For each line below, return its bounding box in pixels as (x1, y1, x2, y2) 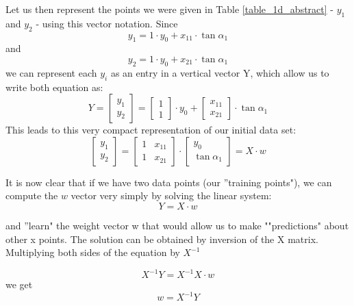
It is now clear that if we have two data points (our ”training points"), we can (5, 175, 332, 189)
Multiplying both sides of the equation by (5, 245, 180, 259)
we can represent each (5, 65, 97, 79)
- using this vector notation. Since (36, 16, 178, 30)
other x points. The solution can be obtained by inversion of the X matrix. (5, 231, 318, 246)
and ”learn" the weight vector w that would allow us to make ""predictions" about (5, 218, 349, 232)
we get (5, 277, 33, 292)
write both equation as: (5, 79, 103, 94)
